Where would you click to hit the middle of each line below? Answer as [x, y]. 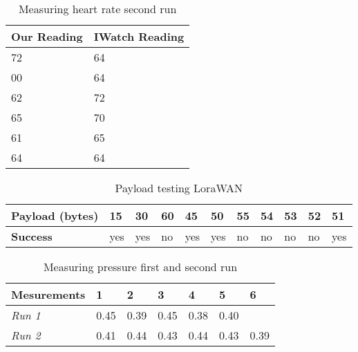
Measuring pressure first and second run [140, 267]
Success [32, 236]
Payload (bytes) [55, 215]
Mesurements [48, 294]
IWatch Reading [139, 36]
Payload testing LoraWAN [179, 188]
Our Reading [47, 36]
